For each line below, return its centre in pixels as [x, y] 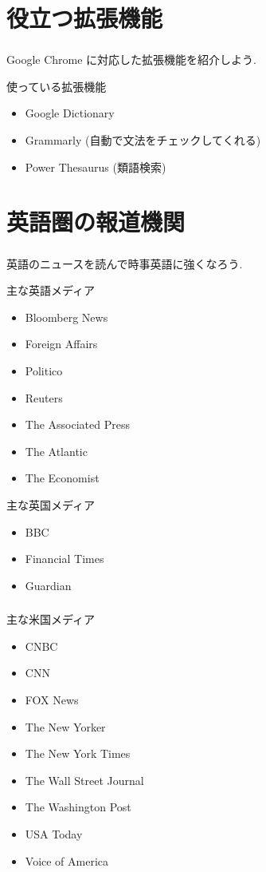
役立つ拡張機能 [85, 18]
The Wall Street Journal [84, 780]
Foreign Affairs [61, 344]
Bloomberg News [66, 317]
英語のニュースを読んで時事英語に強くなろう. [125, 263]
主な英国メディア [51, 504]
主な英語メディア [51, 290]
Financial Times [65, 559]
